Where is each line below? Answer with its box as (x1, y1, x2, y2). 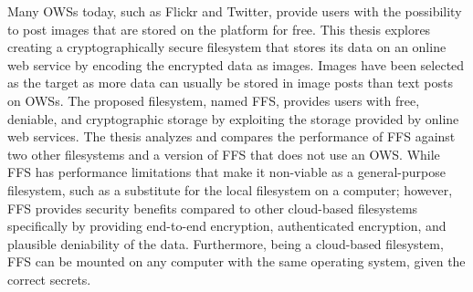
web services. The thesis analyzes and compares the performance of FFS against (7, 127, 456, 146)
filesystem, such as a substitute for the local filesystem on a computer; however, (7, 180, 453, 199)
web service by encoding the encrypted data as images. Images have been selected (7, 55, 465, 74)
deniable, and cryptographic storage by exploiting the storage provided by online (7, 109, 459, 128)
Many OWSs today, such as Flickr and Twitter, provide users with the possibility (7, 2, 462, 20)
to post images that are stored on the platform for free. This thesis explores (7, 19, 431, 38)
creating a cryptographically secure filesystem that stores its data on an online (7, 37, 447, 57)
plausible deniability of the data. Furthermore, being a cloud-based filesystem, (7, 234, 444, 253)
